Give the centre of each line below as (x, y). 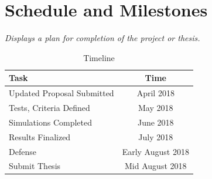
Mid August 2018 (156, 166)
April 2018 (155, 93)
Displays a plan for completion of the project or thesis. (102, 38)
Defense (23, 151)
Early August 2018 (155, 151)
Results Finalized (40, 136)
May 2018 (156, 107)
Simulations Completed (51, 122)
